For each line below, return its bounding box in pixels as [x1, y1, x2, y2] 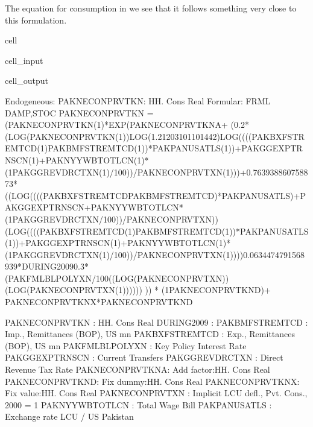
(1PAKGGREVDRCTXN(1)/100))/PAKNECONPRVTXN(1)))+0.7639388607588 [5, 165, 308, 178]
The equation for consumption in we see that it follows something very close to [5, 2, 297, 14]
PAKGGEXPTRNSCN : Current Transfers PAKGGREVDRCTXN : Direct [5, 351, 283, 364]
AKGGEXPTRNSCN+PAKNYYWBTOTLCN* [5, 201, 183, 213]
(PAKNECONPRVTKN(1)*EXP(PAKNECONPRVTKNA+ [5, 118, 228, 131]
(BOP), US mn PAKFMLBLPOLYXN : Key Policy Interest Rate [5, 339, 247, 352]
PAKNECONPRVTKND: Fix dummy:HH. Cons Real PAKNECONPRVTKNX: [5, 375, 300, 387]
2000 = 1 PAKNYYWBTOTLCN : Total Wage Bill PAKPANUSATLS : [5, 398, 272, 411]
